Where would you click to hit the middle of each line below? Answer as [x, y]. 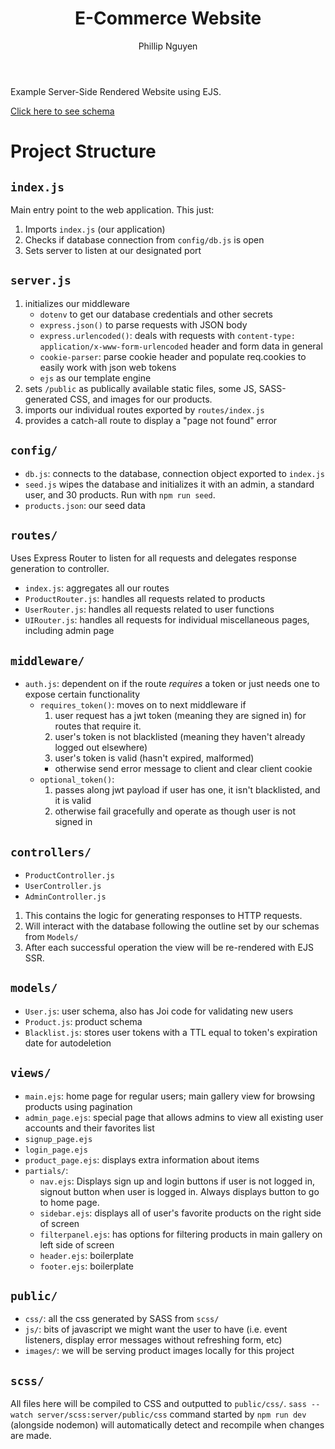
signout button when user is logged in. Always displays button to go [179, 1191]
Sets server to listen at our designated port [113, 250]
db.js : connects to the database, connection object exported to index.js [175, 473]
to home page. [69, 1202]
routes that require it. [98, 726]
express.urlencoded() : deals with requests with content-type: [167, 335]
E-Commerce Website [168, 18]
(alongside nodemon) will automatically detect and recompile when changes [167, 1425]
